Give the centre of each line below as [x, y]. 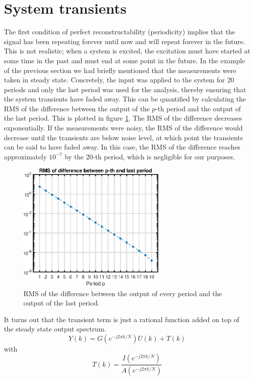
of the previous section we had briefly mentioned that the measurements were [120, 70]
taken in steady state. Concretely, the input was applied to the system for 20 [119, 80]
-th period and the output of [198, 108]
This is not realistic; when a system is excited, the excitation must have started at [127, 51]
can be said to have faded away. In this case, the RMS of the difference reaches [122, 147]
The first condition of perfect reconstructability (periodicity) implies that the [120, 32]
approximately [25, 156]
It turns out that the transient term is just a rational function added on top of [122, 319]
